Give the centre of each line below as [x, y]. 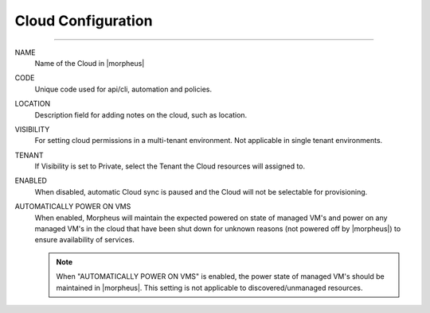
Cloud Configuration [84, 21]
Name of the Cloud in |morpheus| [90, 63]
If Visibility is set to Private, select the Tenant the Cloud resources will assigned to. [170, 166]
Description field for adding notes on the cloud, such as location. [141, 114]
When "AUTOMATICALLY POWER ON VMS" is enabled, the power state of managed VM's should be [221, 276]
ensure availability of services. [84, 240]
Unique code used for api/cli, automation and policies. [123, 89]
